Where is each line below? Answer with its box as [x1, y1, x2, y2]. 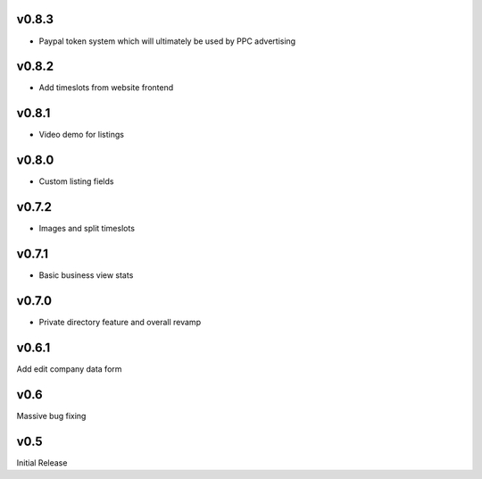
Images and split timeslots [38, 223, 136, 234]
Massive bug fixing [16, 410, 87, 421]
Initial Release [16, 457, 68, 468]
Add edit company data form [16, 363, 122, 374]
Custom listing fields [38, 176, 114, 187]
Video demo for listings [38, 130, 125, 140]
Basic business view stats [38, 270, 134, 281]
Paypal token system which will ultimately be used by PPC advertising [38, 36, 296, 46]
